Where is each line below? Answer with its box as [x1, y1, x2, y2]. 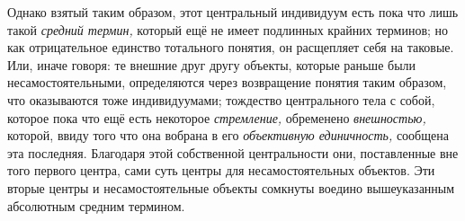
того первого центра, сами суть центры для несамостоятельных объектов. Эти [7, 161, 435, 180]
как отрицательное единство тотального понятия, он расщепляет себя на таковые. [7, 38, 454, 57]
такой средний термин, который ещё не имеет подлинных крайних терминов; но [7, 20, 449, 39]
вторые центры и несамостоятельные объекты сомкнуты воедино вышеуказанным [7, 178, 455, 197]
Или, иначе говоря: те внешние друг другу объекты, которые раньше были [7, 55, 416, 74]
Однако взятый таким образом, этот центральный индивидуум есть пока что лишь [7, 3, 459, 21]
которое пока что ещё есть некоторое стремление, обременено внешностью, [7, 108, 426, 127]
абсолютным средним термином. [7, 196, 185, 215]
